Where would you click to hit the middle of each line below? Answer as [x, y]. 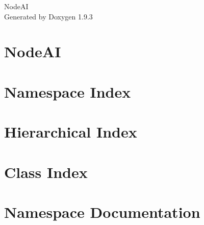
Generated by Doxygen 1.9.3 [48, 16]
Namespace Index [68, 91]
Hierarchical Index [71, 132]
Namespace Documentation [102, 211]
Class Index [46, 172]
